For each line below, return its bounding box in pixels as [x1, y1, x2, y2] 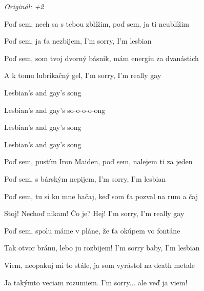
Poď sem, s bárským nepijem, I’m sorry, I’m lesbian [4, 173, 166, 184]
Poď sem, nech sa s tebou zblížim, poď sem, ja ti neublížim [4, 18, 189, 29]
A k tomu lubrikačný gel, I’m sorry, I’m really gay [4, 70, 161, 81]
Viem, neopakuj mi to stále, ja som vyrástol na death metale [4, 259, 195, 270]
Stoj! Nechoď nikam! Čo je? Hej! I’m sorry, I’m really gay [4, 208, 185, 219]
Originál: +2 [4, 1, 44, 11]
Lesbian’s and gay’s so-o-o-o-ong [4, 104, 106, 115]
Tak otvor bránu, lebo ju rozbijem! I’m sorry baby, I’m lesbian [4, 242, 200, 253]
